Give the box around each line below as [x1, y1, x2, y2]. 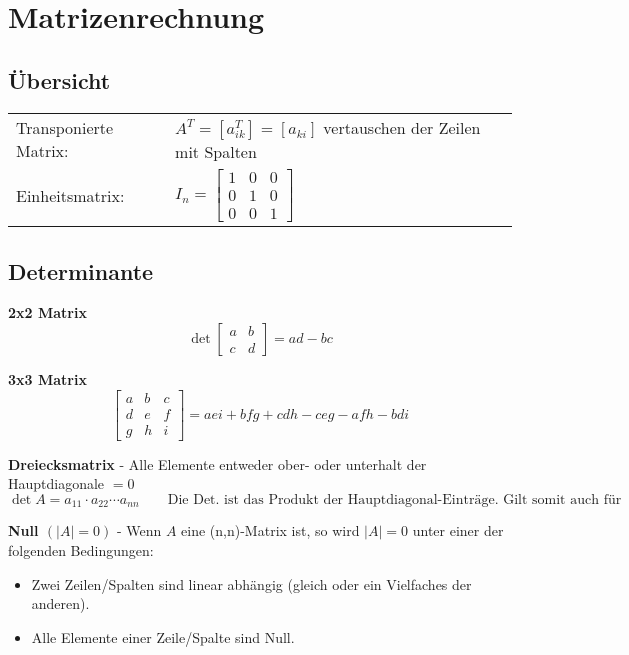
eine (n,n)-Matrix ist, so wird [181, 520, 360, 541]
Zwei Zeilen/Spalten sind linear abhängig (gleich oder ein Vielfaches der [31, 573, 472, 594]
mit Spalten [175, 139, 257, 163]
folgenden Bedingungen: [8, 539, 154, 560]
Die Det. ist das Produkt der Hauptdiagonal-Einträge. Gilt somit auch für [167, 492, 622, 507]
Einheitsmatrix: [16, 183, 125, 207]
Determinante [8, 255, 154, 286]
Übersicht [8, 64, 111, 95]
